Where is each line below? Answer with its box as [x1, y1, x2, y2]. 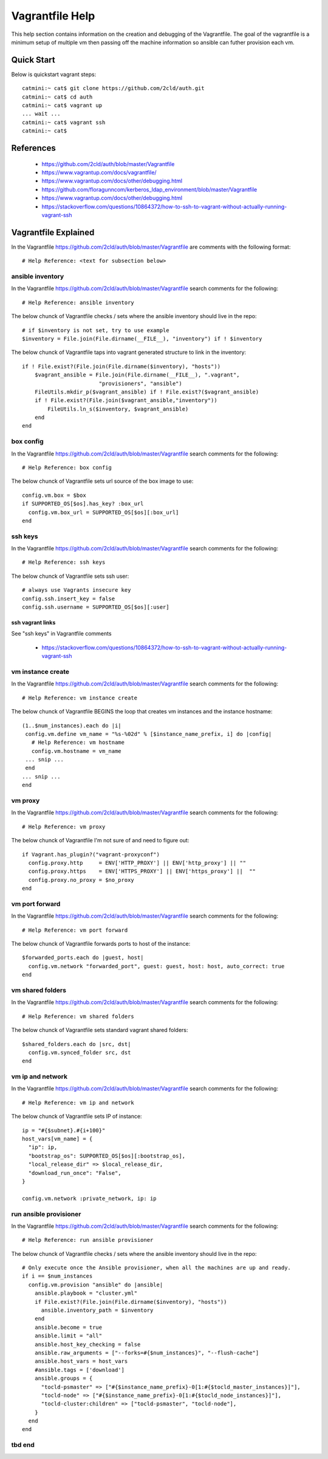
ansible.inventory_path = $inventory [41, 1307, 154, 1314]
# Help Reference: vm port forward [22, 926, 128, 934]
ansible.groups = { [34, 1375, 93, 1382]
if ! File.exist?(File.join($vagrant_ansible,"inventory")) [34, 397, 218, 404]
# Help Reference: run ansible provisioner [22, 1236, 154, 1244]
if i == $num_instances [22, 1273, 93, 1280]
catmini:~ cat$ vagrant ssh [22, 119, 106, 126]
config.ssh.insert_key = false [22, 595, 115, 602]
